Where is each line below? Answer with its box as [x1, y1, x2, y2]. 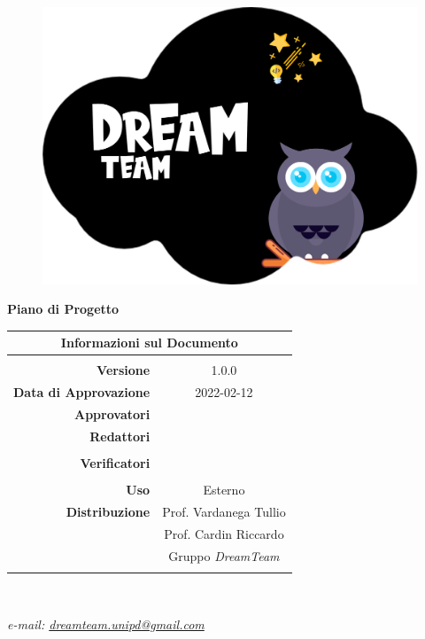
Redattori [89, 426, 151, 445]
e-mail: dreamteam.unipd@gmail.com [7, 614, 205, 633]
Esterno [203, 480, 245, 499]
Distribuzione [66, 502, 151, 520]
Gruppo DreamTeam [168, 546, 280, 565]
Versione [97, 361, 151, 379]
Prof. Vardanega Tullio [162, 502, 286, 520]
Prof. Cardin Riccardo [164, 524, 284, 542]
